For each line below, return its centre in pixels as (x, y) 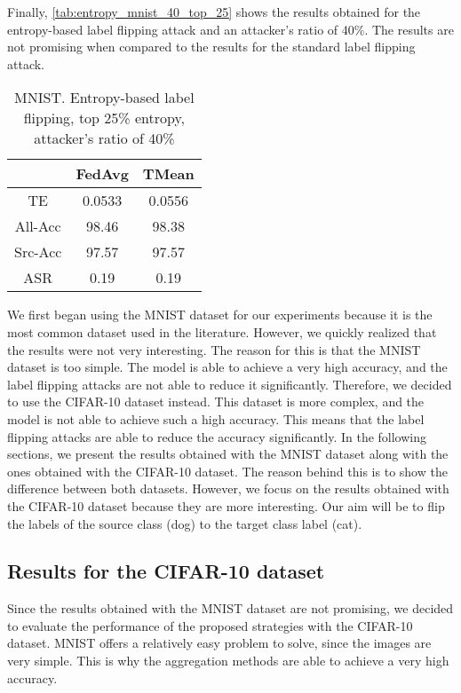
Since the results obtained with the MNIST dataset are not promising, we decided (230, 608)
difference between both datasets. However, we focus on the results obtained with (228, 488)
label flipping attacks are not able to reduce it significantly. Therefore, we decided (230, 384)
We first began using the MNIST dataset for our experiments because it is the (220, 315)
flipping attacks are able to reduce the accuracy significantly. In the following (217, 436)
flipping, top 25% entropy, (104, 118)
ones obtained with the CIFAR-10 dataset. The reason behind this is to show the (227, 471)
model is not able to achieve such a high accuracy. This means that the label (216, 418)
